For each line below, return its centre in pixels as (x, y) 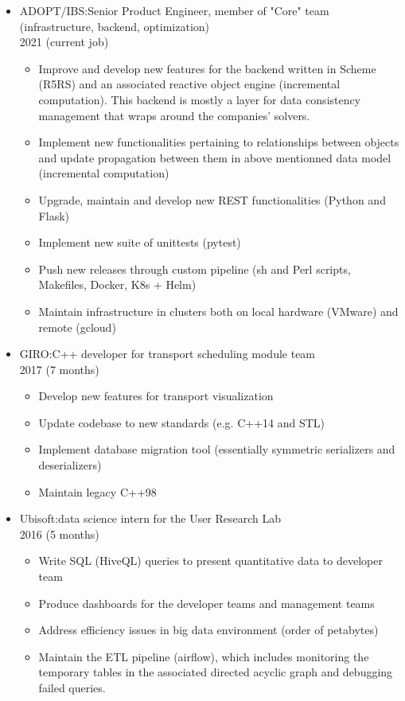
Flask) (54, 215)
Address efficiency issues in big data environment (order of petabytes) (208, 630)
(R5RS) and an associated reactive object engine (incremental (189, 84)
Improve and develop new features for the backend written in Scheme (207, 68)
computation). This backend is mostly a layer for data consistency (200, 99)
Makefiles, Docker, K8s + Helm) (117, 284)
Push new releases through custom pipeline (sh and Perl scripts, (195, 269)
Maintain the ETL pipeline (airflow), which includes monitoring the (204, 656)
